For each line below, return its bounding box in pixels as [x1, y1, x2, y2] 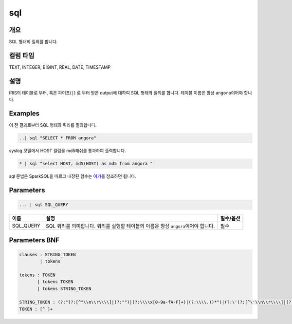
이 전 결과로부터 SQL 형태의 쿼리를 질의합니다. [9, 122, 97, 128]
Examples [9, 110, 40, 118]
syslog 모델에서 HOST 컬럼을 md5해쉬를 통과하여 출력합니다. [9, 148, 126, 153]
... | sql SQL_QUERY [19, 202, 68, 208]
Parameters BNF [9, 236, 60, 244]
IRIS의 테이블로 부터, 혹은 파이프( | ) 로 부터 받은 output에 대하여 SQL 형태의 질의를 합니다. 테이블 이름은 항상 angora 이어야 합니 [9, 90, 252, 95]
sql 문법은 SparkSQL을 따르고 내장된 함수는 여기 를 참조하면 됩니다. [9, 173, 136, 179]
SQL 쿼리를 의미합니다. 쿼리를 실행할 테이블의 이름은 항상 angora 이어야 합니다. [45, 223, 215, 229]
